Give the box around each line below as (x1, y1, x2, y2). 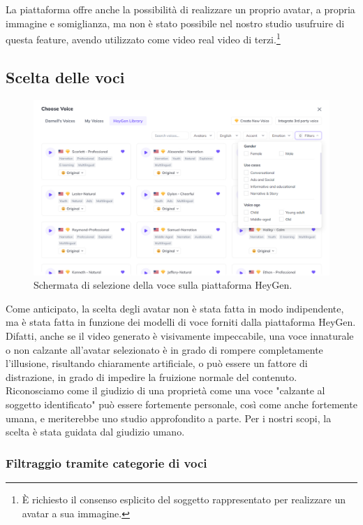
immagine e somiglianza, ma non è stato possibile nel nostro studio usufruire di (6, 15, 345, 30)
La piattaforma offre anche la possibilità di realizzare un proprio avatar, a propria (6, 2, 355, 16)
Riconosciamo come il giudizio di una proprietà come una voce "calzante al (6, 383, 325, 398)
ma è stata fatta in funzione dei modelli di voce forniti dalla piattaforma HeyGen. (6, 315, 356, 329)
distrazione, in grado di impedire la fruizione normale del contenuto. (6, 369, 297, 384)
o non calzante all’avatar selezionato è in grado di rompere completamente (6, 342, 323, 357)
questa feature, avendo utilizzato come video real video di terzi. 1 (6, 30, 281, 46)
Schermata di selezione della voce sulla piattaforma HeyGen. (34, 278, 292, 292)
